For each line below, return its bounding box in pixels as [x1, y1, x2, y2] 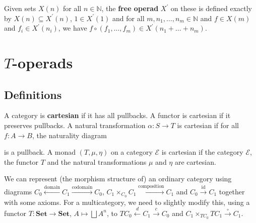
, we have [58, 23, 87, 33]
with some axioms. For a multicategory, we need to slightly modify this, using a [4, 196, 250, 207]
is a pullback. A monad [4, 147, 76, 157]
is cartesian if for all [177, 120, 239, 130]
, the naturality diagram [32, 130, 107, 140]
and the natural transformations [47, 156, 147, 167]
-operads [12, 52, 73, 72]
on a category [110, 147, 153, 157]
